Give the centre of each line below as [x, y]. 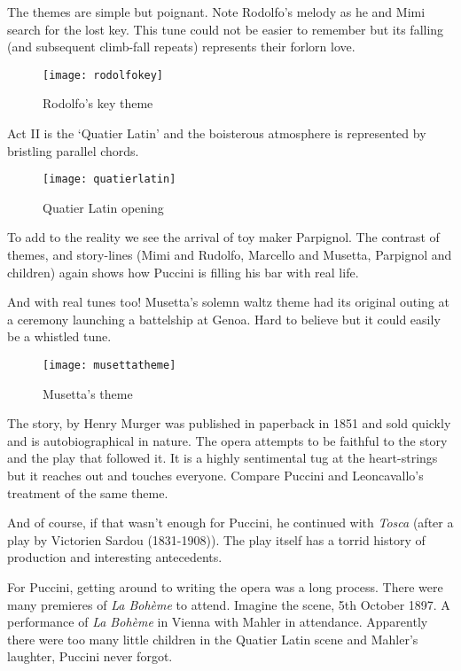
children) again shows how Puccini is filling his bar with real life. [183, 272]
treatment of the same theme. [88, 492]
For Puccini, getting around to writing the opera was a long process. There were [225, 587]
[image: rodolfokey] [103, 75]
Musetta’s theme [88, 393]
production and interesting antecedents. [115, 557]
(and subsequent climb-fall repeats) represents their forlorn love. [181, 47]
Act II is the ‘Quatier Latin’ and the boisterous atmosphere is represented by [217, 133]
